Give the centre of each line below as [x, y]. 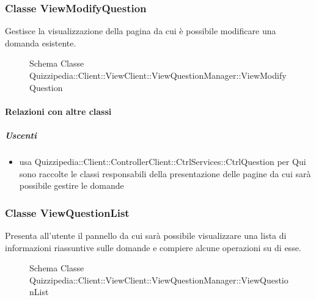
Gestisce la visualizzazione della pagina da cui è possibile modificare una [141, 31]
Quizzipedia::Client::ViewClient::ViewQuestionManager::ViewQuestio [159, 280]
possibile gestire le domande [72, 185]
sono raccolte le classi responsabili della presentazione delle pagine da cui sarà [165, 173]
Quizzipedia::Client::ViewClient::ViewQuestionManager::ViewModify [158, 75]
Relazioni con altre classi [58, 111]
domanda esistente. [41, 42]
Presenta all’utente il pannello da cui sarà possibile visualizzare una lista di [146, 235]
